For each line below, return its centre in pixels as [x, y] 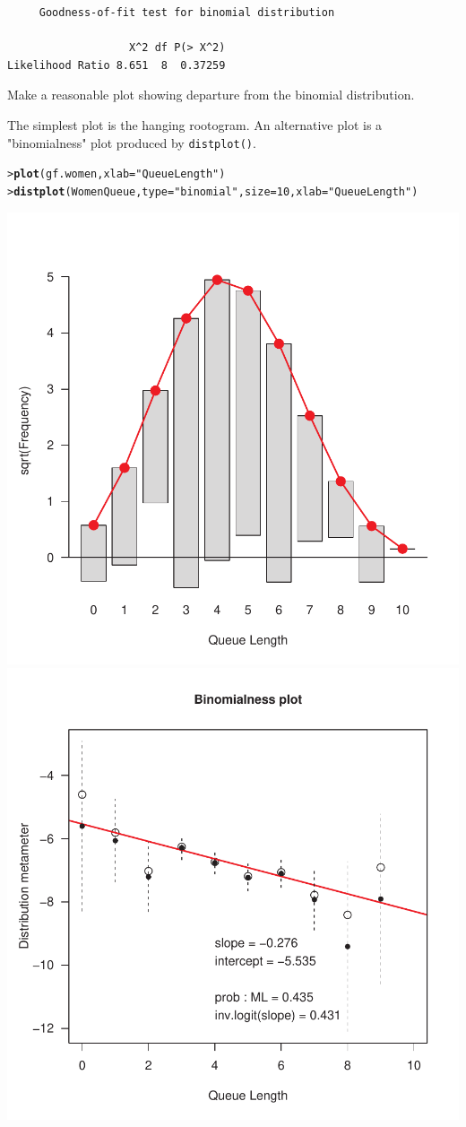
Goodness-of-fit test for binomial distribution [187, 13]
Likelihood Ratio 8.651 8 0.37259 [116, 65]
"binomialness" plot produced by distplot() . [132, 142]
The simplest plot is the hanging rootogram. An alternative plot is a [195, 124]
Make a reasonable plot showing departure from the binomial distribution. [211, 95]
